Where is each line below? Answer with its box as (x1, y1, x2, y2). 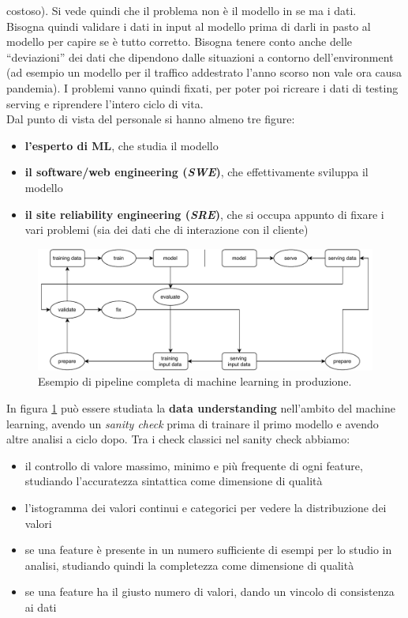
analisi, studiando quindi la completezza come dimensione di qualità (24, 556, 354, 573)
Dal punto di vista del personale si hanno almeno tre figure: (6, 111, 295, 127)
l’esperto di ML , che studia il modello (24, 137, 219, 153)
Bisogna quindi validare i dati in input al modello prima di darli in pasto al (6, 17, 371, 34)
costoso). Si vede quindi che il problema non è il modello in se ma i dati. (6, 2, 357, 18)
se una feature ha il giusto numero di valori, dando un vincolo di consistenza (24, 583, 395, 600)
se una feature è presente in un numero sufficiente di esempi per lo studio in (24, 541, 392, 558)
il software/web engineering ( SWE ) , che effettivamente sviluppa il (24, 164, 369, 180)
